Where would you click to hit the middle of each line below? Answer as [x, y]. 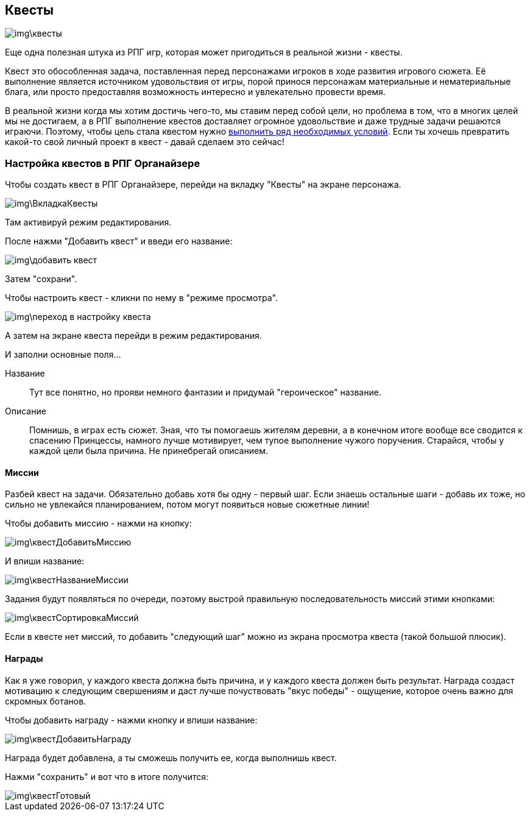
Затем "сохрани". [41, 279]
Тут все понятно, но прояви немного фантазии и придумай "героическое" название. [205, 392]
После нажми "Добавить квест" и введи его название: [119, 241]
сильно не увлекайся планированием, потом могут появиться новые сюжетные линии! [187, 505]
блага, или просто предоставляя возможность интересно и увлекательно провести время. [195, 92]
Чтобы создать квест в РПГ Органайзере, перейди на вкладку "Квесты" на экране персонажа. [203, 185]
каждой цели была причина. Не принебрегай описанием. [149, 451]
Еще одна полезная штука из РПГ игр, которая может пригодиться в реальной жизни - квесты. [204, 52]
